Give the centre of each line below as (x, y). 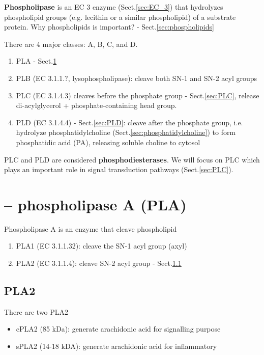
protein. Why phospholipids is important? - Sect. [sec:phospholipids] (109, 27)
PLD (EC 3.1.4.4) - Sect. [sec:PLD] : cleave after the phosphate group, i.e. (129, 122)
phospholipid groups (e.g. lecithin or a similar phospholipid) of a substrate (120, 17)
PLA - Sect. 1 (36, 61)
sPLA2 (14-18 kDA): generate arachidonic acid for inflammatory (116, 346)
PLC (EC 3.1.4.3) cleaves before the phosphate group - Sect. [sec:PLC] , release (138, 95)
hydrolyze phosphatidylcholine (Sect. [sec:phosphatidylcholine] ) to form (126, 132)
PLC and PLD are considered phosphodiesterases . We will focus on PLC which (132, 159)
